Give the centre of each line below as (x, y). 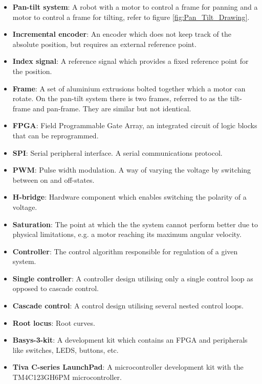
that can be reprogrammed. (56, 135)
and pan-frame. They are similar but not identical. (112, 108)
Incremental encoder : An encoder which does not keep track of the (122, 34)
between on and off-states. (53, 179)
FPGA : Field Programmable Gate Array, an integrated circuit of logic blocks (135, 125)
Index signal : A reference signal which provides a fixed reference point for (130, 61)
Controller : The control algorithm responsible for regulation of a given (125, 251)
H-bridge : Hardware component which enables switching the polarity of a (129, 197)
